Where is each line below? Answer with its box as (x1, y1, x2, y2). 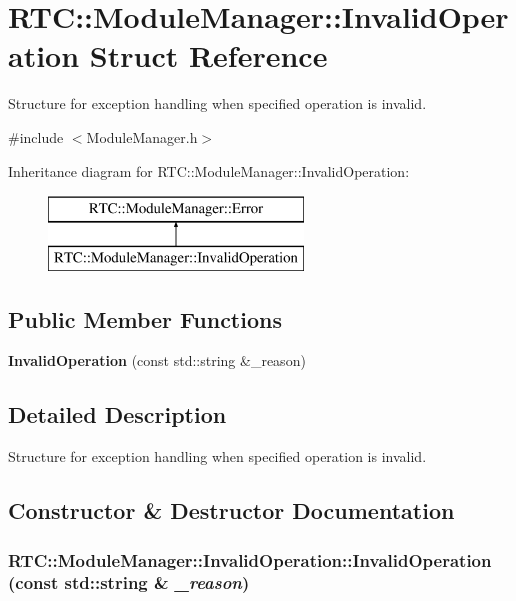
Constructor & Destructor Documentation (8, 495, 455, 526)
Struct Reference (89, 35, 328, 76)
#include (8, 126, 64, 147)
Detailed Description (8, 399, 227, 430)
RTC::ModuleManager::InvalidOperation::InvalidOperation (8, 547, 492, 572)
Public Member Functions (8, 303, 282, 334)
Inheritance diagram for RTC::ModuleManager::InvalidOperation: (8, 160, 410, 181)
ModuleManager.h (86, 126, 198, 147)
